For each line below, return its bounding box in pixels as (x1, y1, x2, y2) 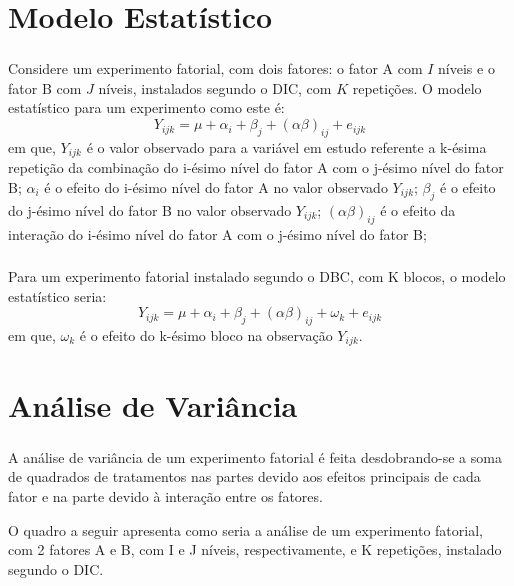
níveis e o (438, 58, 495, 79)
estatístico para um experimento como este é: (8, 97, 285, 118)
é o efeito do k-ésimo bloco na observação (79, 325, 333, 346)
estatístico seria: (8, 285, 107, 306)
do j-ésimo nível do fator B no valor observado (8, 199, 292, 220)
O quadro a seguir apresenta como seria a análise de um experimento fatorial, (8, 519, 483, 540)
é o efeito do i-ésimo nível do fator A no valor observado (44, 176, 388, 197)
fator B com (8, 77, 82, 98)
